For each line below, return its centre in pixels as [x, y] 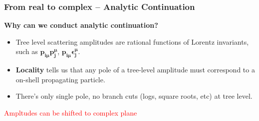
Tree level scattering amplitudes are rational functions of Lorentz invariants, [132, 41]
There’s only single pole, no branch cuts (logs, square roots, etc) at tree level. [134, 96]
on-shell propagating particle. [60, 79]
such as [27, 51]
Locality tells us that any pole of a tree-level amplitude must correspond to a [135, 70]
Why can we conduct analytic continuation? [81, 25]
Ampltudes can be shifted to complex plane [71, 112]
